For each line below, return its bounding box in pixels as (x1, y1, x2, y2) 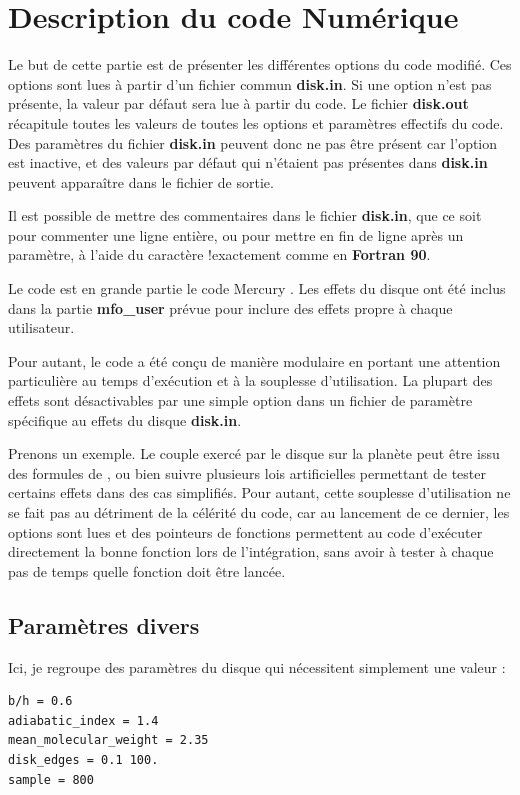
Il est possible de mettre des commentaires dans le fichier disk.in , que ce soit (8, 205, 482, 226)
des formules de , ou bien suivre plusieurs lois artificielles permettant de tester (8, 462, 486, 483)
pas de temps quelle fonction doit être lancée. (8, 560, 286, 581)
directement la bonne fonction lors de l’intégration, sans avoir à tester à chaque (8, 541, 494, 562)
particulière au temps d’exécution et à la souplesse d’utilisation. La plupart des (8, 370, 493, 391)
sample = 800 (8, 772, 94, 787)
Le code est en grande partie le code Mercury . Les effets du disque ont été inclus (8, 278, 506, 299)
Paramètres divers (8, 609, 200, 640)
